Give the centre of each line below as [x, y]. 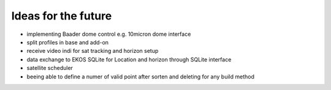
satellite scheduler [50, 68]
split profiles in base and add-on [68, 42]
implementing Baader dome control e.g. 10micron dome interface [109, 34]
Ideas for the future [62, 16]
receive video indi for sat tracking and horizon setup [93, 51]
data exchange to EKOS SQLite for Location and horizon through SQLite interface [129, 59]
